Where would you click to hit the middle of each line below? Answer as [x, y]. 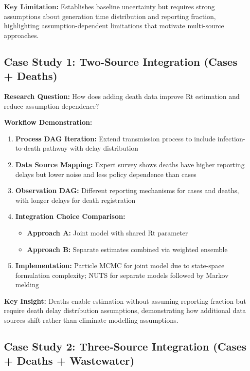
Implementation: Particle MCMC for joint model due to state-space [120, 265]
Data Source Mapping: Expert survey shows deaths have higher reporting [130, 164]
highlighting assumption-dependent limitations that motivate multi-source [114, 26]
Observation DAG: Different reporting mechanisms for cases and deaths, [127, 190]
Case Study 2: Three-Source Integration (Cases [125, 346]
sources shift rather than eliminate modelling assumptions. [91, 320]
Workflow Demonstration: [48, 122]
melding [27, 284]
